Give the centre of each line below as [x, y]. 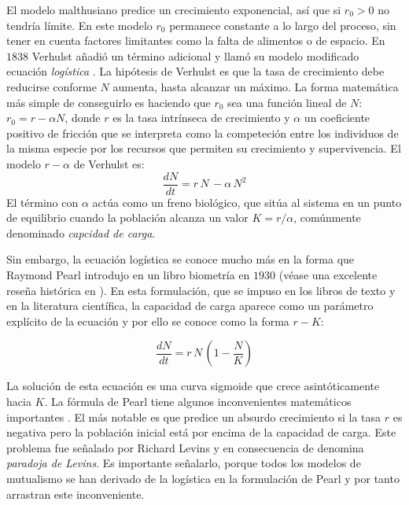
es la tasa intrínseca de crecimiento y [201, 118]
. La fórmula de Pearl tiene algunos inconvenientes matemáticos [198, 401]
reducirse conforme [52, 86]
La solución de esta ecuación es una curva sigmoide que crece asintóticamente [193, 386]
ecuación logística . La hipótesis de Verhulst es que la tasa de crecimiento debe [195, 71]
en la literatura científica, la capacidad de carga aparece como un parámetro [190, 306]
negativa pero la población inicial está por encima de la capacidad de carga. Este [201, 432]
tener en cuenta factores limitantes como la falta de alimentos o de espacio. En [196, 41]
